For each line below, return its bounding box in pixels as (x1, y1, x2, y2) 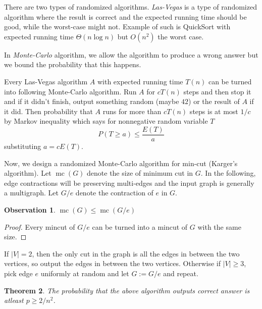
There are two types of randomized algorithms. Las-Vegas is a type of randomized (4, 2, 257, 12)
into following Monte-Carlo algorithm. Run (4, 86, 137, 96)
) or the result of (188, 96, 240, 107)
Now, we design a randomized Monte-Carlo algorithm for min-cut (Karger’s (4, 158, 238, 168)
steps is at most (189, 106, 238, 116)
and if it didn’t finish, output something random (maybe (4, 96, 179, 107)
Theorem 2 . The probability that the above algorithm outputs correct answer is (4, 285, 250, 295)
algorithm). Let (4, 168, 51, 178)
